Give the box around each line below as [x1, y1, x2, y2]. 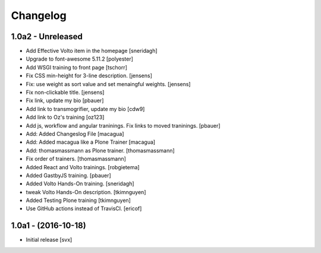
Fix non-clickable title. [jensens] [26, 89, 105, 96]
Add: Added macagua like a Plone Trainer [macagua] [26, 138, 156, 146]
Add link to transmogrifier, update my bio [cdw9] [26, 105, 145, 112]
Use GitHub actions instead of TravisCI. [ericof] [26, 205, 142, 212]
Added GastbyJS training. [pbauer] [26, 172, 111, 179]
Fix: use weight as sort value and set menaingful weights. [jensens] [26, 80, 191, 87]
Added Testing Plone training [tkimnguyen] [26, 197, 131, 204]
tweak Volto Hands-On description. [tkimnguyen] [26, 188, 146, 195]
